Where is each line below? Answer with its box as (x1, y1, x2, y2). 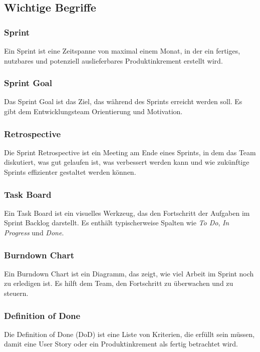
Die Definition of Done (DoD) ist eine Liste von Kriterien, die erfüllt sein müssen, (4, 328, 255, 339)
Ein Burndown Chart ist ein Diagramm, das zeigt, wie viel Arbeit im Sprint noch (4, 268, 254, 278)
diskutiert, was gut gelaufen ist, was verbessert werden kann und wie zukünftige (4, 157, 249, 167)
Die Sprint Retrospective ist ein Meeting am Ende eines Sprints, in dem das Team (4, 147, 256, 157)
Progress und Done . (4, 227, 64, 237)
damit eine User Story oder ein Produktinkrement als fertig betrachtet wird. (4, 338, 238, 349)
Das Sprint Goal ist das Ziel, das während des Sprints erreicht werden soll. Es (4, 96, 242, 107)
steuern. (4, 288, 29, 298)
